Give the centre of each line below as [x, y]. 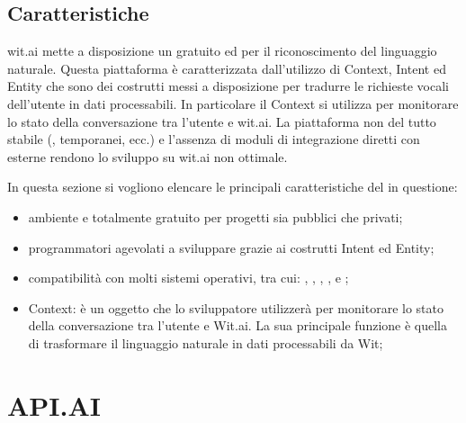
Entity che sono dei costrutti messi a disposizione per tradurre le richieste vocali [228, 86]
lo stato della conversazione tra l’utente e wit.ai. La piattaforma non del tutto [222, 121]
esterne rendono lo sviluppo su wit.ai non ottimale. [148, 156]
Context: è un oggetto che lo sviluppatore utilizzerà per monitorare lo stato [236, 307]
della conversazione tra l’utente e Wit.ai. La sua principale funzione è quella [237, 325]
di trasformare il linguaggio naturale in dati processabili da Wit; [206, 342]
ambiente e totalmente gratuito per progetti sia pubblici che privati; [215, 216]
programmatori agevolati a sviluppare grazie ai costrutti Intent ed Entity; [231, 247]
